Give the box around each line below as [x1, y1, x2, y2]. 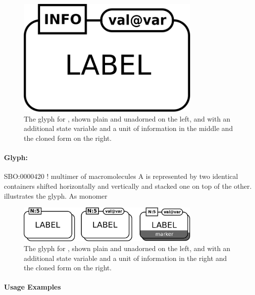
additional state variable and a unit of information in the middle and [24, 123, 233, 133]
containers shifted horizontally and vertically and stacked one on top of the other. [4, 180, 252, 191]
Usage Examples [4, 282, 61, 292]
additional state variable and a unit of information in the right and [24, 253, 227, 263]
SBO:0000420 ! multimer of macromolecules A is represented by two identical [4, 171, 238, 181]
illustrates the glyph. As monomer [4, 190, 107, 201]
